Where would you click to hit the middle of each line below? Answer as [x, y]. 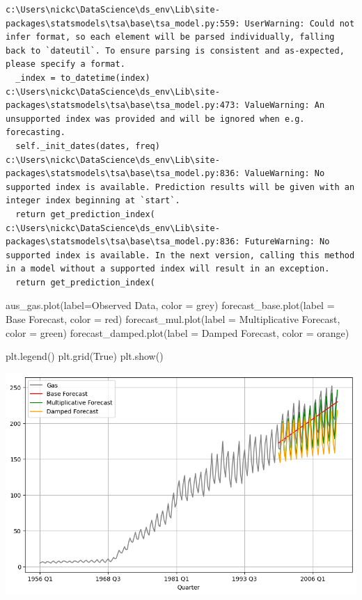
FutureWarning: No [287, 242]
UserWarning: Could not [300, 23]
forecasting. [36, 133]
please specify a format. [65, 64]
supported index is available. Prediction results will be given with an [180, 187]
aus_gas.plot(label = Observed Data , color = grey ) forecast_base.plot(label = [170, 305]
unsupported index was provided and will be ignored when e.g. [155, 119]
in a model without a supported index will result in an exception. [168, 269]
